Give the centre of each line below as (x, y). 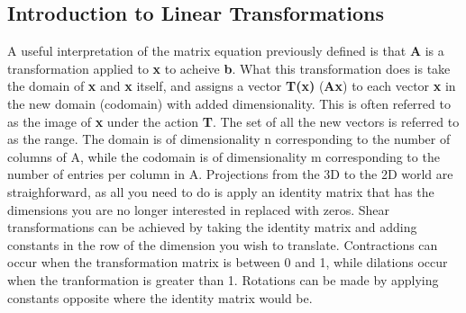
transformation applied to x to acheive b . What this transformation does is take (229, 68)
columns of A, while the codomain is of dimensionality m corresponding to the (224, 156)
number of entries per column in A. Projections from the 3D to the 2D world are (230, 174)
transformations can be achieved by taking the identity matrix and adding (212, 227)
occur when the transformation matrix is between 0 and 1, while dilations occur (228, 262)
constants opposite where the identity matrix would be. (160, 297)
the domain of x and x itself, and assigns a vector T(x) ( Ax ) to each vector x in (232, 86)
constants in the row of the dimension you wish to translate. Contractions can (223, 244)
